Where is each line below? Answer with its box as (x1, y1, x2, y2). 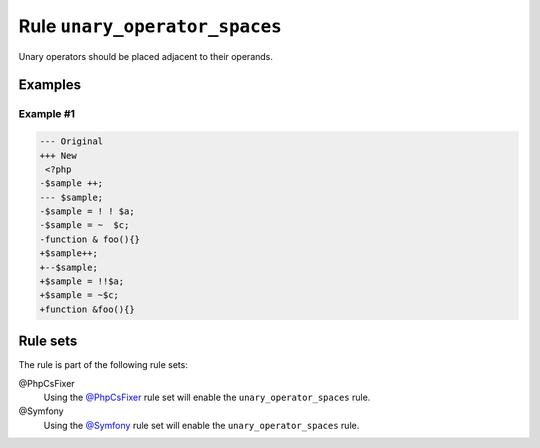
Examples (18, 76, 82, 94)
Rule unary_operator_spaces (18, 15, 282, 37)
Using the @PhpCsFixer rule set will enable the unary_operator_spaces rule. (43, 391, 371, 404)
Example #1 (18, 107, 75, 121)
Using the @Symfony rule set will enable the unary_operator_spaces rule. (43, 419, 360, 431)
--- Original (39, 136, 104, 147)
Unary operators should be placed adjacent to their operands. (18, 50, 274, 62)
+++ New (39, 150, 77, 161)
